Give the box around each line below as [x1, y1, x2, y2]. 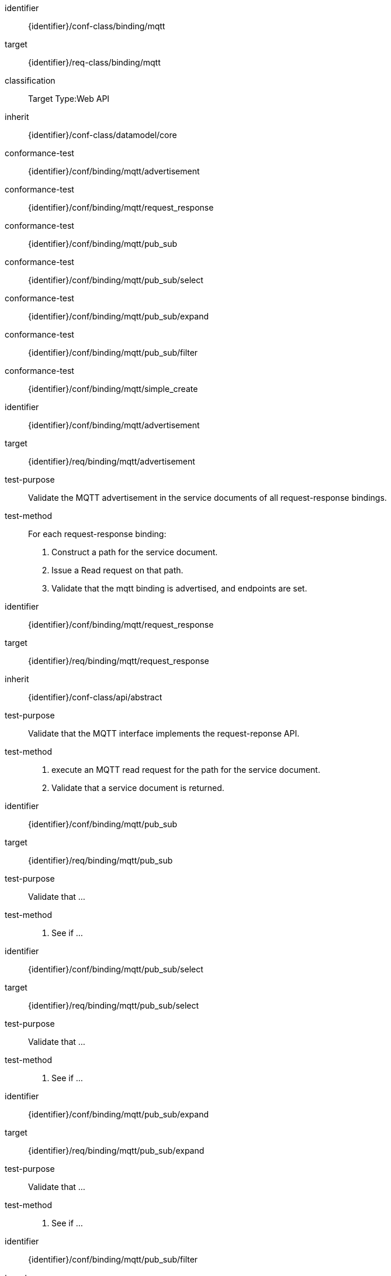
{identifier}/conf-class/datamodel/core [28, 130, 177, 140]
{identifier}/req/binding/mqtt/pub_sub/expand [28, 1146, 205, 1155]
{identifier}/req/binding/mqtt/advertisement [28, 456, 195, 466]
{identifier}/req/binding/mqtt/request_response [28, 656, 209, 666]
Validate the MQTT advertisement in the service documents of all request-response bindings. [28, 493, 387, 503]
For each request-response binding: [28, 529, 167, 539]
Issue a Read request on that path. [51, 565, 184, 575]
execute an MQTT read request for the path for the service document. [51, 765, 320, 775]
